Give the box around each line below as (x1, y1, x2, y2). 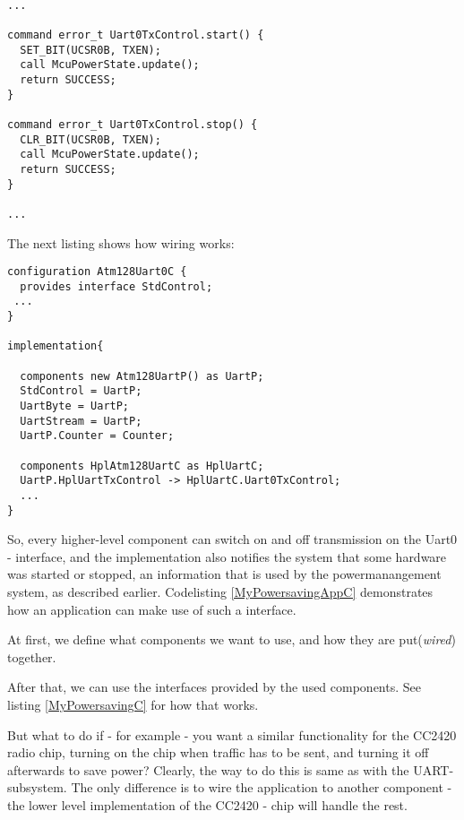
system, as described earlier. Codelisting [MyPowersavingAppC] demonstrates (7, 583, 434, 601)
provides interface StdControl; (20, 280, 213, 293)
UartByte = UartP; (20, 400, 130, 412)
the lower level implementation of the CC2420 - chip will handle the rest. (7, 795, 408, 814)
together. (7, 647, 56, 666)
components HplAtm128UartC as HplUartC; (20, 459, 264, 472)
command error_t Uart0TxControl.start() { (7, 28, 264, 41)
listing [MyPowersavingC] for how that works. (7, 695, 259, 713)
